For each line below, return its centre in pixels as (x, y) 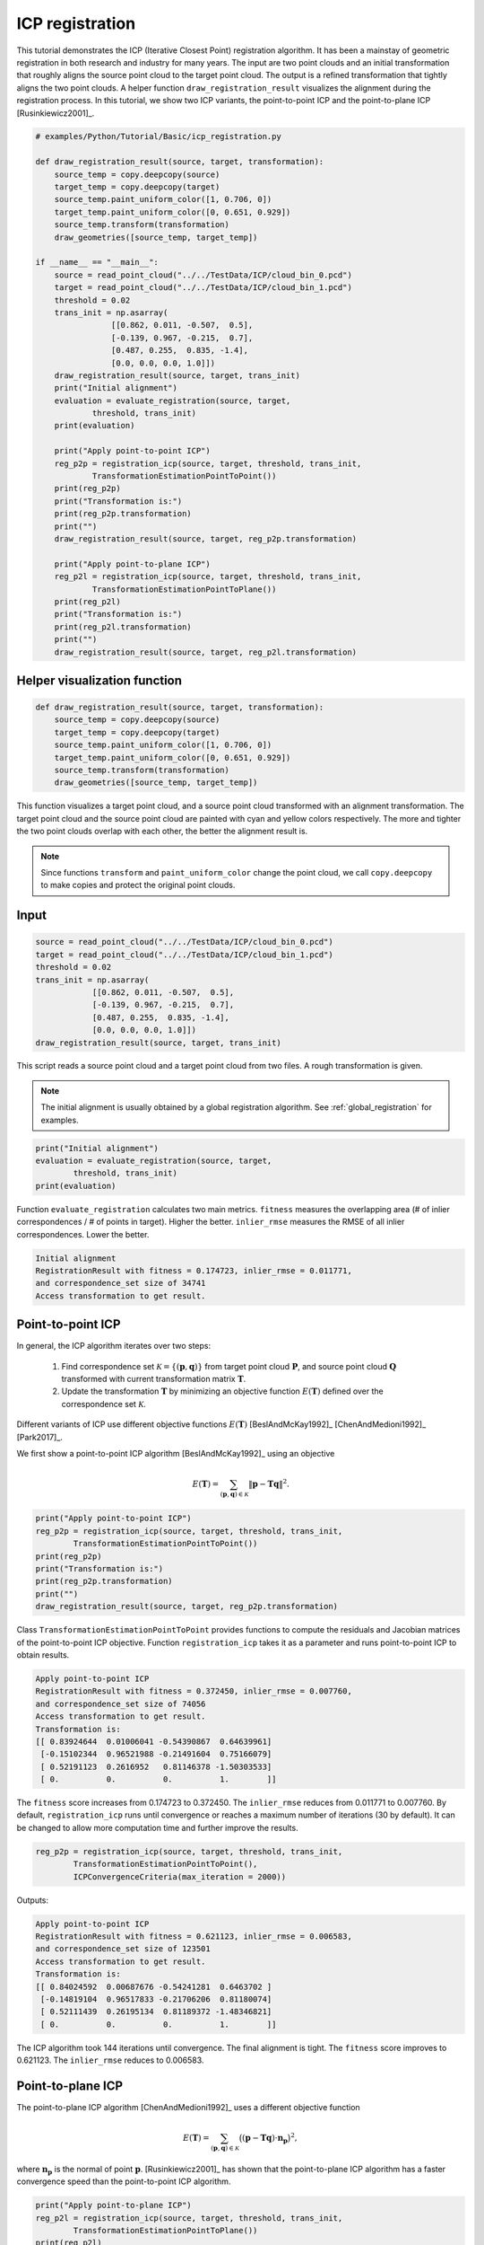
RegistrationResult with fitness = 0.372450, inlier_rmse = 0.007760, (194, 1691)
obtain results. (43, 1655)
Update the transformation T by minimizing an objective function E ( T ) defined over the (223, 1391)
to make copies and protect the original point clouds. (138, 885)
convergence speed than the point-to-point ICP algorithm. (124, 2181)
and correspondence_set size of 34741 (121, 1283)
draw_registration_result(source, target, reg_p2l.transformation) (206, 652)
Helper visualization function (99, 680)
